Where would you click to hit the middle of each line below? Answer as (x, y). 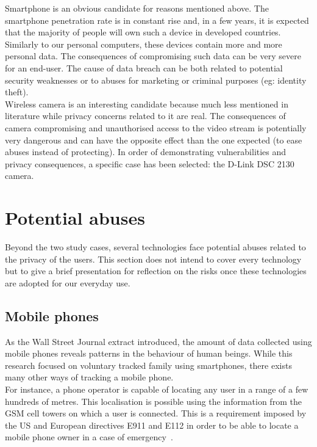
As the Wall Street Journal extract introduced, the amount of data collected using (158, 341)
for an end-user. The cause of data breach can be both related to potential (144, 67)
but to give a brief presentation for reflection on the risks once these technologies (156, 271)
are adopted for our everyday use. (68, 282)
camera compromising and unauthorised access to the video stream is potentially (156, 127)
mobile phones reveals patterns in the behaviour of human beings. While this (149, 353)
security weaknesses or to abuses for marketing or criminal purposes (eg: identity (156, 80)
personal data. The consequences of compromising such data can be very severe (153, 56)
